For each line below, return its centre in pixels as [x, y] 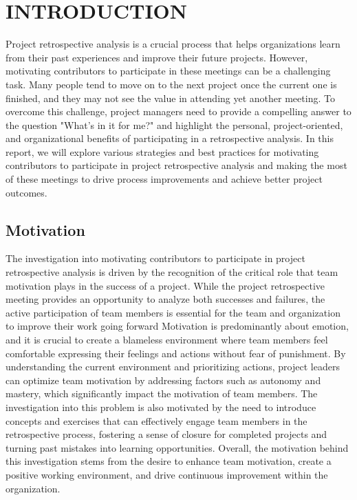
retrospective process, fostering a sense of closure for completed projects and [166, 434]
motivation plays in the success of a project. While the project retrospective [165, 285]
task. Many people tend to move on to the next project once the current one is [171, 84]
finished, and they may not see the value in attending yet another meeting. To [170, 98]
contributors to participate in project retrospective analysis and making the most [176, 165]
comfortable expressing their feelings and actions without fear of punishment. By [176, 353]
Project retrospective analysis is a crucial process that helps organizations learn [173, 44]
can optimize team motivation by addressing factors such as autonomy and [163, 380]
